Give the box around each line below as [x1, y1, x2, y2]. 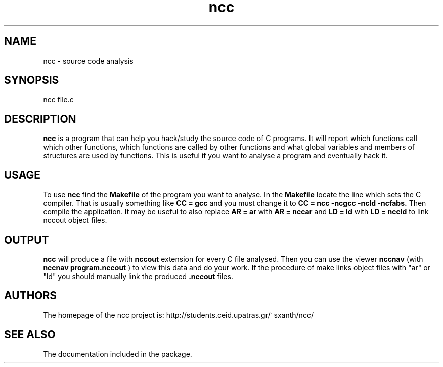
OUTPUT [4, 233, 49, 246]
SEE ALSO [4, 328, 56, 341]
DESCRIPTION [4, 112, 76, 125]
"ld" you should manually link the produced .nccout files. [43, 271, 233, 281]
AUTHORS [4, 289, 57, 302]
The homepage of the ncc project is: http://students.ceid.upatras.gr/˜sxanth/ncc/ [43, 310, 314, 319]
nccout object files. [43, 216, 107, 225]
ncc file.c [43, 95, 74, 104]
